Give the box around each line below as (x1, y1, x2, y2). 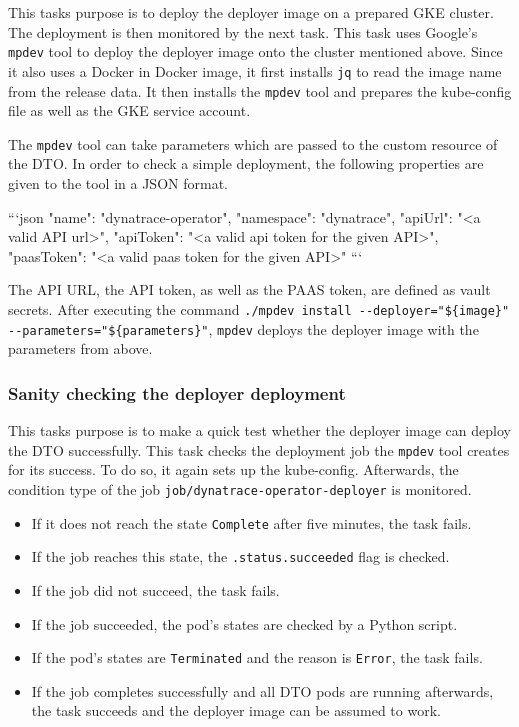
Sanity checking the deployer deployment (8, 380, 346, 405)
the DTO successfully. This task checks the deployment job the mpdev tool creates (8, 439, 510, 460)
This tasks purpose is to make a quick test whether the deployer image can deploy (8, 420, 511, 441)
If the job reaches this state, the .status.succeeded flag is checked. (31, 546, 450, 567)
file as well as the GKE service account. (8, 100, 251, 121)
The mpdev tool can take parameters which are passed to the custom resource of (8, 133, 498, 154)
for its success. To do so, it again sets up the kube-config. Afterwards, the (8, 459, 459, 480)
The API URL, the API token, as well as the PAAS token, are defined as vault (8, 279, 491, 300)
